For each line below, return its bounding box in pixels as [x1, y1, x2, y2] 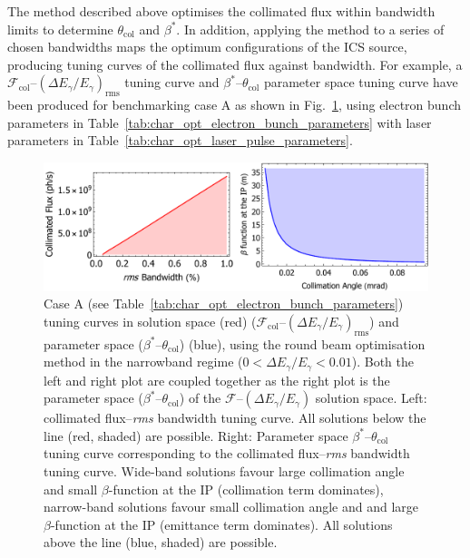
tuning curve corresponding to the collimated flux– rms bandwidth [44, 444, 410, 463]
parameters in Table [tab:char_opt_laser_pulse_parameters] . [7, 131, 353, 150]
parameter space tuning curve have [263, 73, 458, 92]
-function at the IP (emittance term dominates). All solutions [50, 514, 393, 534]
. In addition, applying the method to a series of [176, 19, 445, 38]
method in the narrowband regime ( [44, 352, 243, 371]
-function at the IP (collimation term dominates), [108, 479, 384, 498]
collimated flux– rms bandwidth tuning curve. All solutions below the [44, 408, 426, 427]
